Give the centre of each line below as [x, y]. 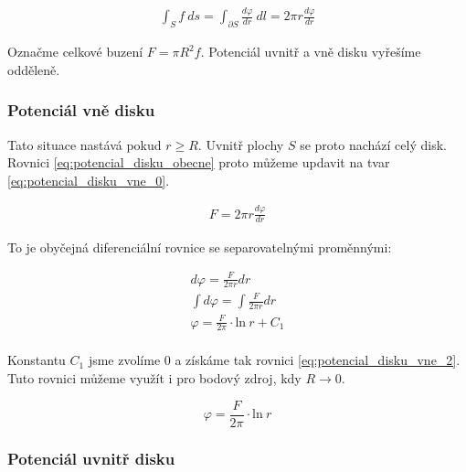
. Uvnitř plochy [241, 144]
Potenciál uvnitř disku [91, 458]
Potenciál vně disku [81, 110]
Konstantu [37, 360]
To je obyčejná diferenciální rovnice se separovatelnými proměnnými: [200, 247]
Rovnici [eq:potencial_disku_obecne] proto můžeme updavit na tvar [199, 162]
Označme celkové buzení [75, 52]
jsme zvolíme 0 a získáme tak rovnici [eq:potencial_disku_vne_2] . [274, 360]
